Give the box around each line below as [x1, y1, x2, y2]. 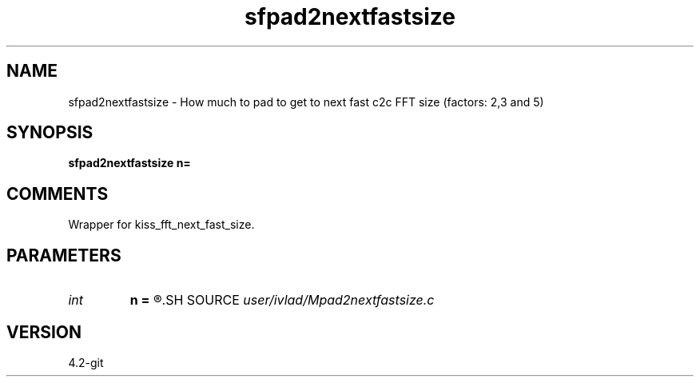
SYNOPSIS [6, 122, 93, 143]
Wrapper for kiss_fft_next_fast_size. [68, 217, 255, 232]
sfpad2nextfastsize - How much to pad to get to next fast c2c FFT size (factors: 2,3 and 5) [68, 94, 544, 109]
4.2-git [68, 355, 104, 369]
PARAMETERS [6, 245, 121, 265]
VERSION [6, 321, 82, 342]
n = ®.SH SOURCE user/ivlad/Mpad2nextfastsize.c [129, 292, 435, 309]
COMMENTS [6, 183, 109, 204]
